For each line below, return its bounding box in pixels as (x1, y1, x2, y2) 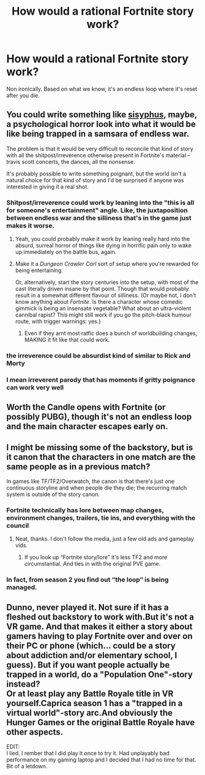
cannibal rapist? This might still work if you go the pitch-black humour (15, 311, 192, 318)
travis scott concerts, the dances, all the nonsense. (6, 158, 136, 165)
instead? (6, 679, 40, 689)
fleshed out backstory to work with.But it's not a (6, 612, 195, 622)
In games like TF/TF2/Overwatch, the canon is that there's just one (6, 477, 175, 485)
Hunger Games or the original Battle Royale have (6, 717, 195, 728)
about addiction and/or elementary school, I (6, 650, 177, 660)
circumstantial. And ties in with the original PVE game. (24, 560, 161, 568)
